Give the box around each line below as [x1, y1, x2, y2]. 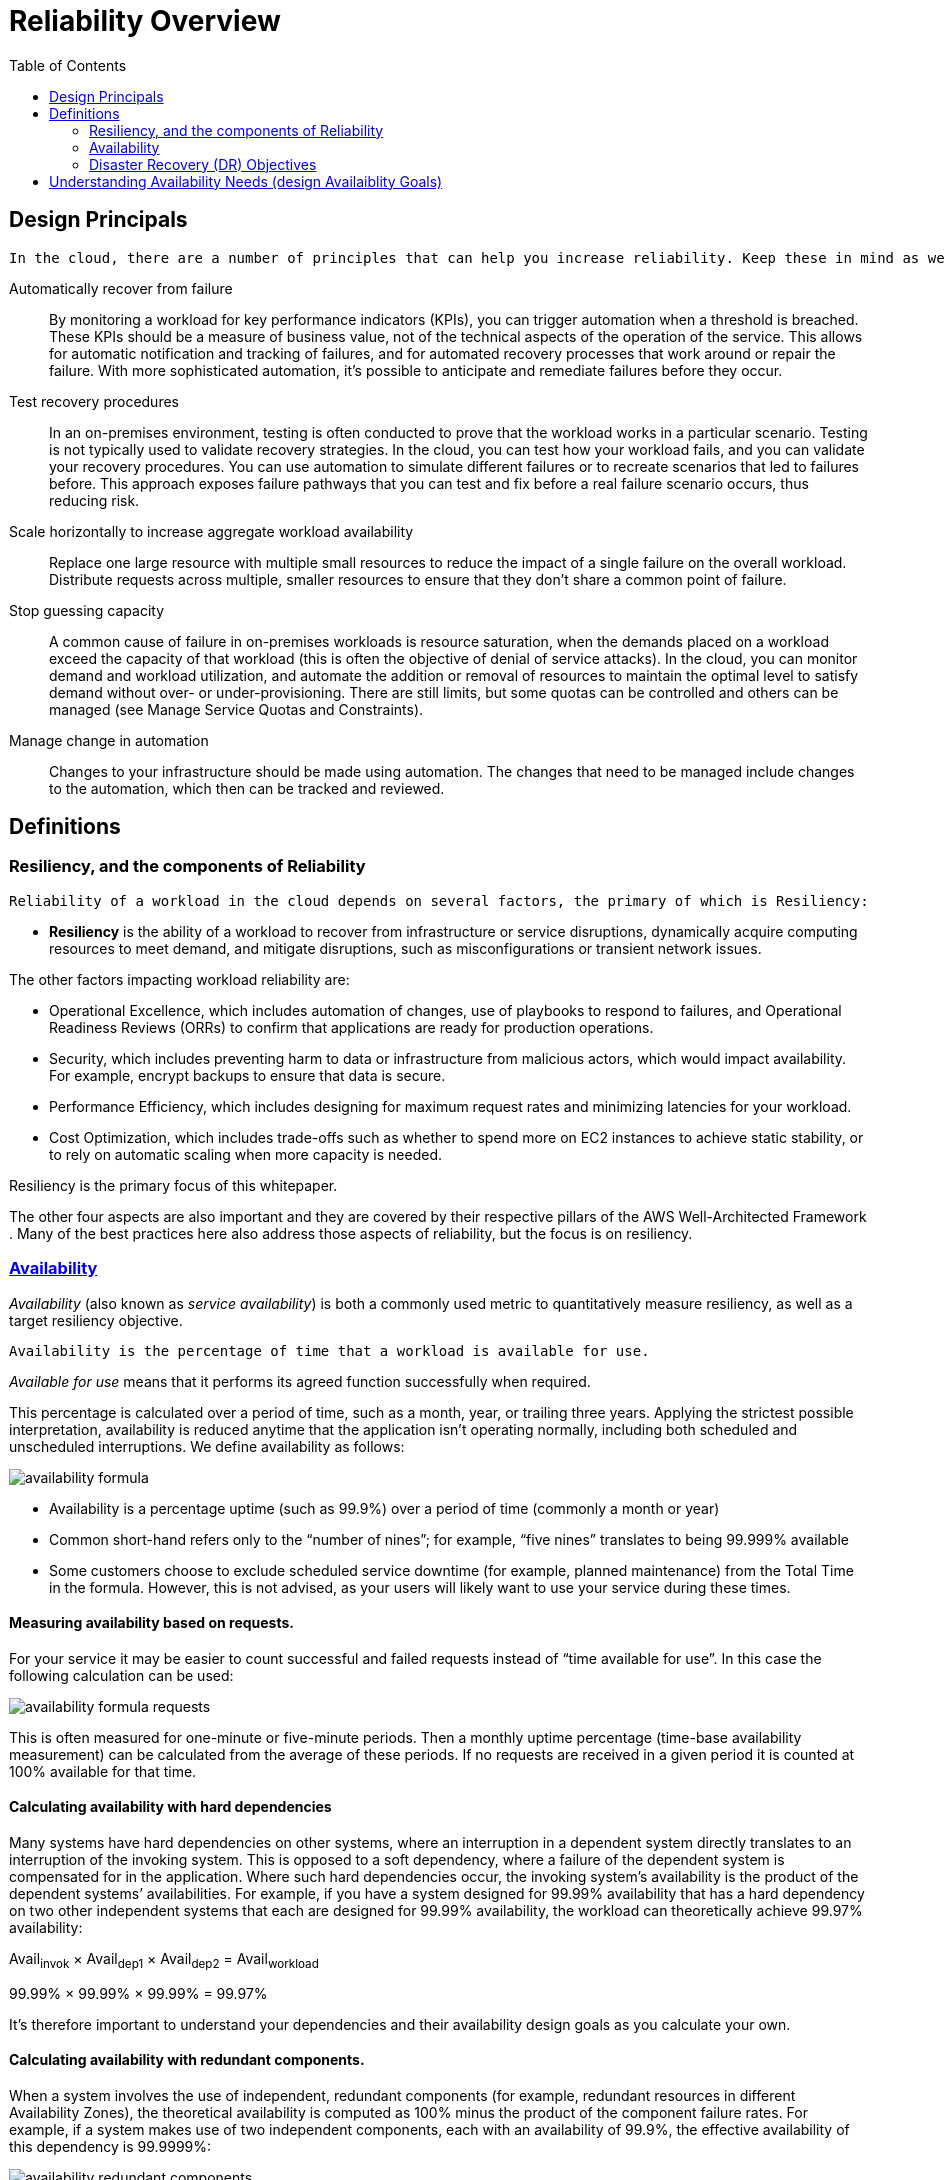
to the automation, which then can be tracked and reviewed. [49, 779, 445, 797]
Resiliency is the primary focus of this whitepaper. [9, 1176, 338, 1194]
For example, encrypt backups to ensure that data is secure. [49, 1066, 446, 1084]
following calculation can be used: [9, 1666, 234, 1684]
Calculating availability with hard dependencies [9, 1798, 332, 1816]
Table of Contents [9, 56, 127, 74]
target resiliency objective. [9, 1311, 183, 1329]
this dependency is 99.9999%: [9, 2138, 212, 2156]
